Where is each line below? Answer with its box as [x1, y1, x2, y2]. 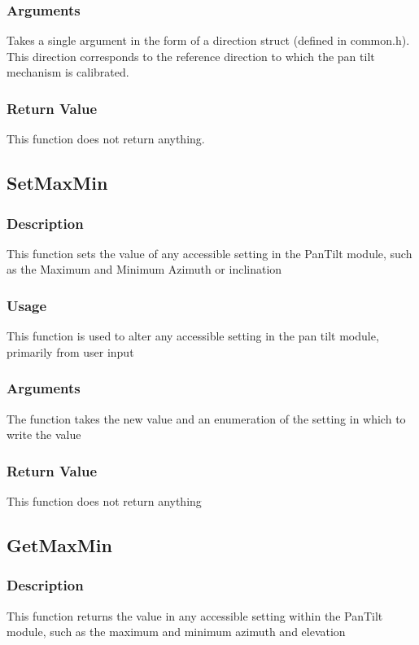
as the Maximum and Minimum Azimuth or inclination [7, 261, 282, 278]
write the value [7, 426, 81, 443]
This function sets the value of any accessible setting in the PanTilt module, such [7, 244, 412, 261]
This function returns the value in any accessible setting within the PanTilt [7, 607, 383, 624]
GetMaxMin [7, 533, 112, 558]
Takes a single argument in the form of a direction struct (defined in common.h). [7, 32, 410, 49]
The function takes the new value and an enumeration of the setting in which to [7, 410, 406, 427]
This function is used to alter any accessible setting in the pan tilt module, [7, 327, 379, 344]
